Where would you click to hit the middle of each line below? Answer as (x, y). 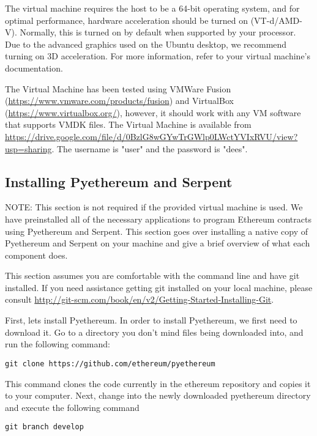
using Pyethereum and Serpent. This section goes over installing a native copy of (156, 231)
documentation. (34, 68)
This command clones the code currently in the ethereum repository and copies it (158, 383)
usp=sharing (28, 148)
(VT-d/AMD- (276, 20)
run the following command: (58, 344)
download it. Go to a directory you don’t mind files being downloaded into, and (154, 332)
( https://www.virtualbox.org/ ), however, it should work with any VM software (153, 112)
